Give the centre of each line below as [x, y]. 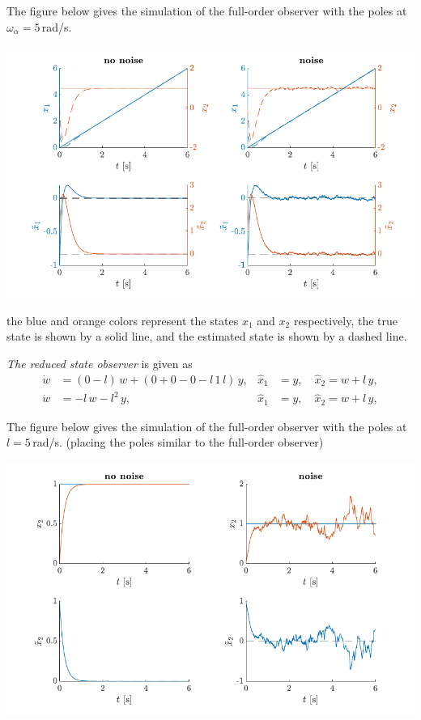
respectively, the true [346, 320]
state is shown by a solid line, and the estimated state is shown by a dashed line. [207, 336]
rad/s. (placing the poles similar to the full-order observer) [178, 442]
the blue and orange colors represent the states [123, 320]
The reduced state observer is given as [100, 363]
